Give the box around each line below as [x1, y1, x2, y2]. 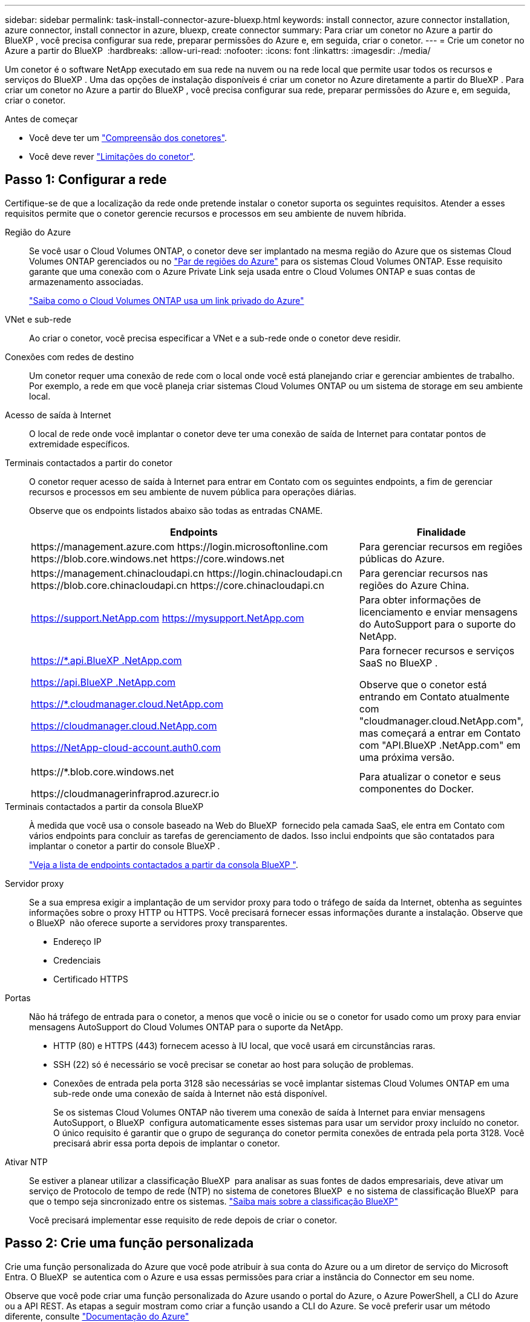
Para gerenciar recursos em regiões [359, 540, 523, 553]
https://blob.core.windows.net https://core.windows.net [31, 552, 285, 565]
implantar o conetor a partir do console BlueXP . [29, 840, 220, 851]
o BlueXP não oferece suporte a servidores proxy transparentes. [29, 917, 288, 928]
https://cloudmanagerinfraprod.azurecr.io [31, 787, 220, 800]
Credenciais [53, 955, 101, 965]
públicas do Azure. [359, 552, 445, 565]
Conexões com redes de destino [5, 351, 134, 362]
